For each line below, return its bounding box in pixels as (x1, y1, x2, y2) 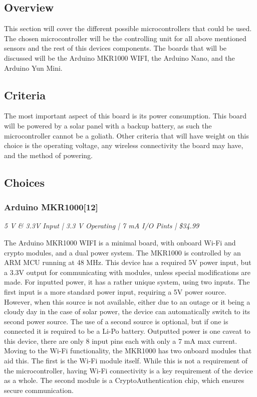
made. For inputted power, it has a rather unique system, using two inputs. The (4, 277, 250, 287)
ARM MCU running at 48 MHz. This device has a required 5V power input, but (4, 257, 251, 268)
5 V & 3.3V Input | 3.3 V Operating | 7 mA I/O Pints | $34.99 (4, 220, 199, 231)
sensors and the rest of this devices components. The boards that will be (4, 43, 227, 53)
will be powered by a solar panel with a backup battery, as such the (4, 120, 212, 130)
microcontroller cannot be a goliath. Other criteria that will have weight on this (4, 130, 249, 141)
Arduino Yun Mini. (4, 62, 63, 73)
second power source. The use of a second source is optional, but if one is (4, 316, 228, 326)
